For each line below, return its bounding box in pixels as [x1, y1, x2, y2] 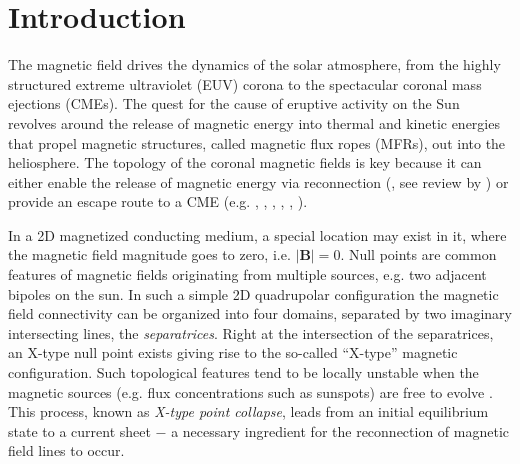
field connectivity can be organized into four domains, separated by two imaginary [8, 303, 512, 324]
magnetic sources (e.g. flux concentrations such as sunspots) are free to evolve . [8, 381, 493, 402]
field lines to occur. [8, 440, 125, 461]
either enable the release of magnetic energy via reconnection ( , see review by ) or [8, 171, 509, 192]
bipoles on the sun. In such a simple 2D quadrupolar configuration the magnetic [8, 283, 499, 304]
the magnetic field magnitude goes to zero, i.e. [8, 244, 291, 265]
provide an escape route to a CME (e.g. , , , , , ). [8, 191, 308, 212]
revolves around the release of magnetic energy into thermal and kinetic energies [8, 112, 500, 133]
